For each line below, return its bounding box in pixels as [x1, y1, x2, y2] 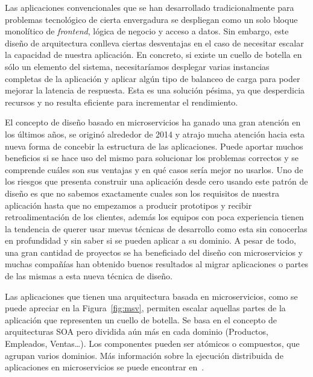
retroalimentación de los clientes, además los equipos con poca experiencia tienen [5, 211, 304, 223]
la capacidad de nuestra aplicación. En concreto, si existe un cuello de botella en [5, 48, 302, 61]
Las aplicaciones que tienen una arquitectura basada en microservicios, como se [5, 290, 298, 302]
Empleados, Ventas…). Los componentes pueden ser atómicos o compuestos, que [5, 337, 300, 350]
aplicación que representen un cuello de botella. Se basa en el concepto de [5, 313, 277, 326]
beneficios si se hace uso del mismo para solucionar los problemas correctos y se [5, 151, 299, 164]
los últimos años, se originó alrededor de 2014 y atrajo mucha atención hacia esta [5, 127, 305, 140]
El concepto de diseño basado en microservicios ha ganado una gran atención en [5, 116, 301, 128]
